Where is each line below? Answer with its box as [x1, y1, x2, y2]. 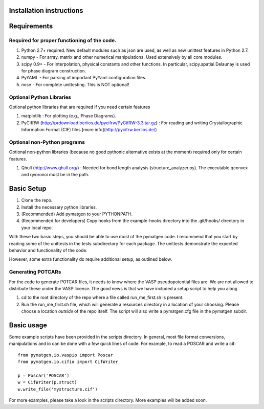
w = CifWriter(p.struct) [18, 380, 77, 385]
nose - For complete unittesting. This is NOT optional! [21, 81, 129, 88]
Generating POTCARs [9, 269, 61, 275]
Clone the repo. [21, 197, 53, 203]
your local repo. [21, 225, 53, 230]
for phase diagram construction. [21, 68, 87, 73]
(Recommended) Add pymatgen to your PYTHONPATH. [21, 211, 133, 217]
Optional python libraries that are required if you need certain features [9, 104, 151, 110]
